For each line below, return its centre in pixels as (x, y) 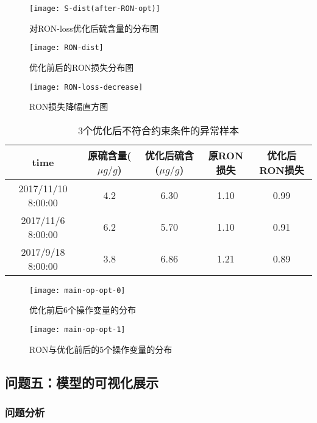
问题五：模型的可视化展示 (82, 382)
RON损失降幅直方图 (69, 107)
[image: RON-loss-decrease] (86, 87)
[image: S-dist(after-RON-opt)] (95, 9)
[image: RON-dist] (66, 48)
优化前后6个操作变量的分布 (83, 310)
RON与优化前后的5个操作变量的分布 (101, 349)
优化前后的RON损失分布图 (82, 67)
